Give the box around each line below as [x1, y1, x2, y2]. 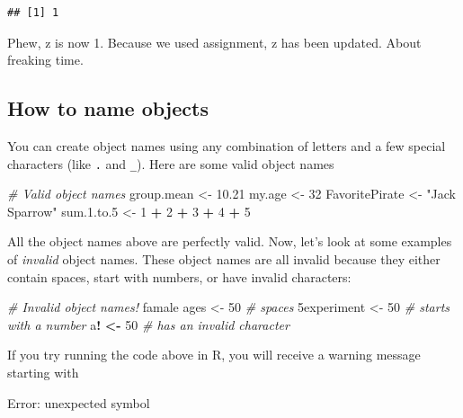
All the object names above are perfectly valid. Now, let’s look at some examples [7, 232, 452, 251]
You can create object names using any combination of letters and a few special [7, 136, 446, 155]
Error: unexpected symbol [7, 393, 150, 412]
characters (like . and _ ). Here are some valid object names [7, 154, 334, 173]
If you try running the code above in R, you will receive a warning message [7, 345, 421, 364]
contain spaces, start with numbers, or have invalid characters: [7, 267, 352, 286]
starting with [7, 362, 79, 381]
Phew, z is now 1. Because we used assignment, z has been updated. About [7, 32, 422, 51]
